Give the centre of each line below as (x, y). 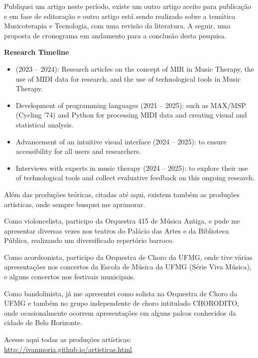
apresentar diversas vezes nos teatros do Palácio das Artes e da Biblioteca (117, 230)
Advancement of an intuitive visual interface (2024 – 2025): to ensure (121, 141)
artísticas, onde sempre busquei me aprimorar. (75, 204)
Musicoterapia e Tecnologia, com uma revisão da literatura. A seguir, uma (117, 26)
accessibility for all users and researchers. (78, 151)
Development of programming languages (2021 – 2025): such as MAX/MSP (131, 105)
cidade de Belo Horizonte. (43, 322)
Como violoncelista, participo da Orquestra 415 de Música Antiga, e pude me (122, 221)
